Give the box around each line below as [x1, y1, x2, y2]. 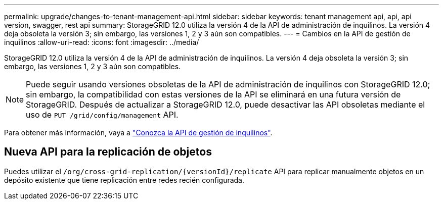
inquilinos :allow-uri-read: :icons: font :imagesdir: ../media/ [4, 38, 199, 46]
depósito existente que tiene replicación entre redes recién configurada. [4, 175, 245, 184]
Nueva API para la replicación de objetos [4, 145, 212, 159]
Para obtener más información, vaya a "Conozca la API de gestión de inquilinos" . [4, 128, 273, 137]
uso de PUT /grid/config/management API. [26, 110, 179, 120]
